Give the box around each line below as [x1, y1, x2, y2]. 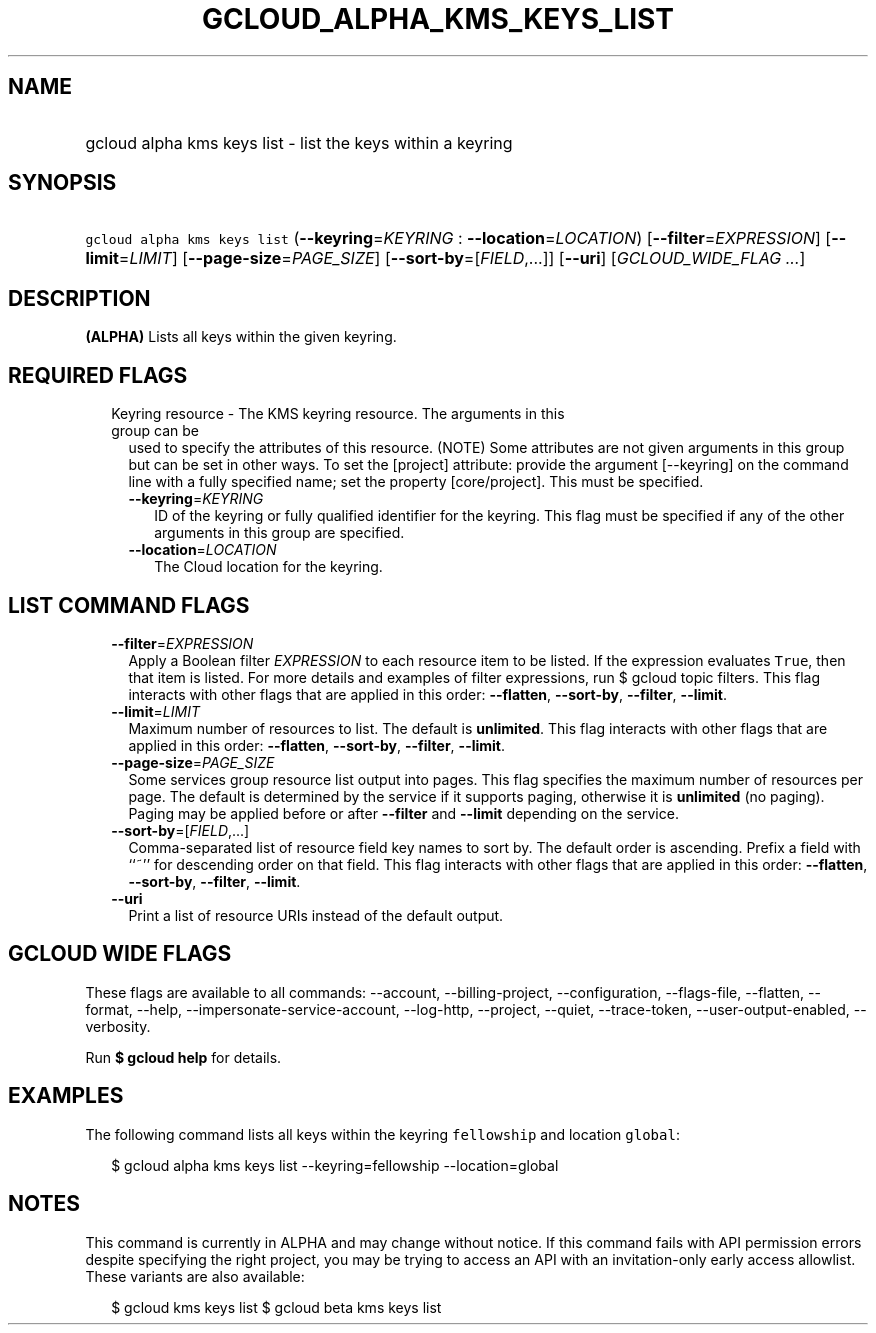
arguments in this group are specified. [154, 524, 405, 542]
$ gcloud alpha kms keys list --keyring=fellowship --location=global [111, 1156, 559, 1174]
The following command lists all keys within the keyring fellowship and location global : [85, 1125, 680, 1143]
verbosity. [85, 1017, 151, 1035]
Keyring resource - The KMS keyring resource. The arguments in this [111, 405, 565, 423]
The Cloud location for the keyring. [154, 558, 383, 576]
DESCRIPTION [8, 285, 151, 311]
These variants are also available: [85, 1267, 305, 1285]
